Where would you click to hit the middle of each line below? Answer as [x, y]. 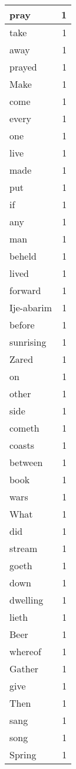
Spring [23, 754]
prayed [23, 67]
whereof [25, 651]
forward [25, 290]
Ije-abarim [31, 307]
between [26, 462]
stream [24, 548]
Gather [24, 669]
